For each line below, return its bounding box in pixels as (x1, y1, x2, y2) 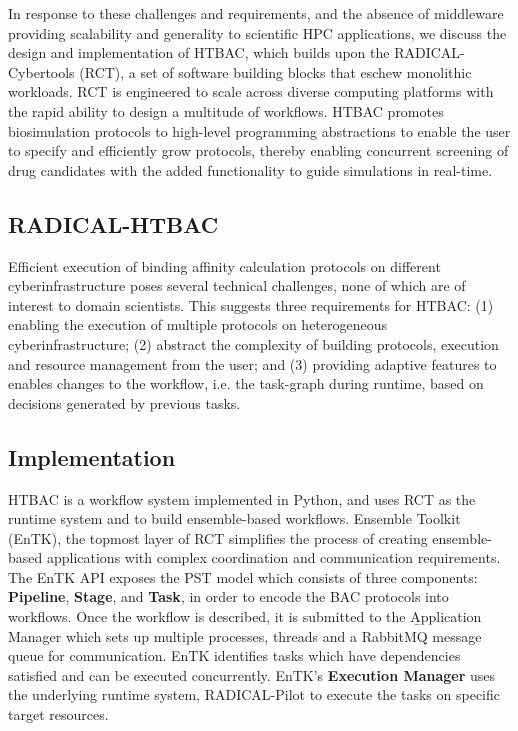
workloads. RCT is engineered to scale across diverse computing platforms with (8, 81, 494, 102)
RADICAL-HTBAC (8, 208, 219, 239)
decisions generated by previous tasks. (8, 392, 241, 413)
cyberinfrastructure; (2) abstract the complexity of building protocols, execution (8, 333, 499, 354)
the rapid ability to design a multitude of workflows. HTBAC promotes (8, 100, 444, 121)
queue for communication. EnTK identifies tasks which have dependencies (8, 645, 461, 666)
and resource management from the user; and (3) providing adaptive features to (8, 353, 497, 374)
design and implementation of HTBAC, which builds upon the (8, 42, 390, 63)
